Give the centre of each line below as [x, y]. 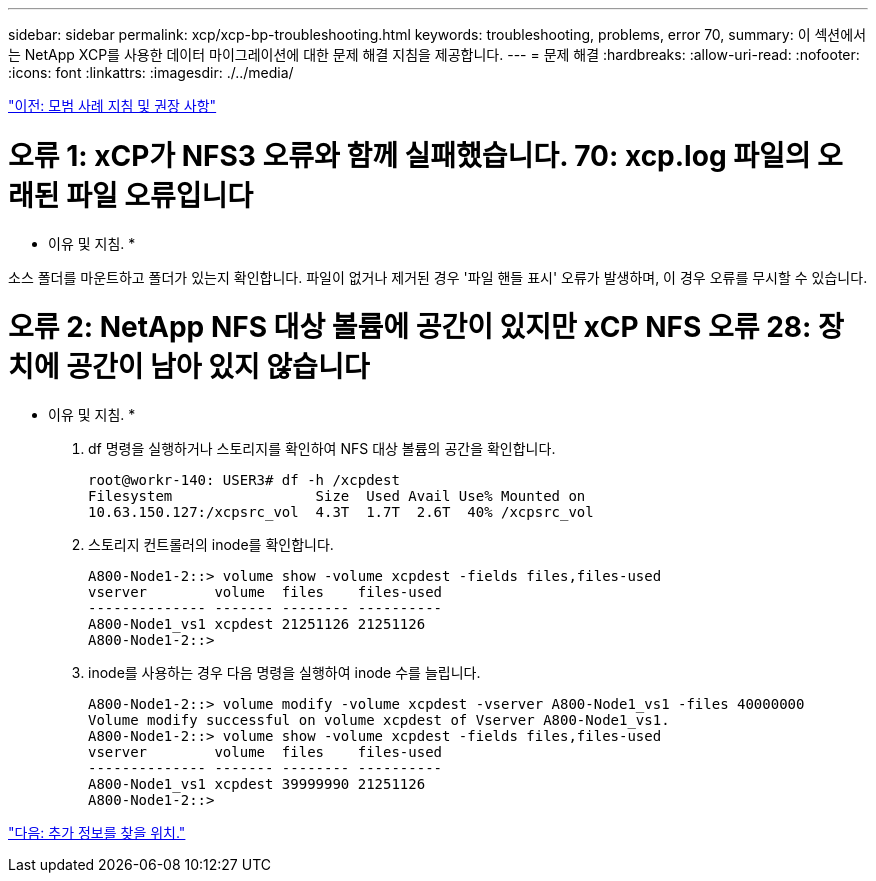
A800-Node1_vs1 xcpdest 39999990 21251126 [257, 784]
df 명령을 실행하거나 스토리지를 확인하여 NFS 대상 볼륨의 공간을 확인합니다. [322, 448]
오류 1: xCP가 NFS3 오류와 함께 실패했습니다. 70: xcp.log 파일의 [409, 155]
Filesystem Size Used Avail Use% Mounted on [337, 496]
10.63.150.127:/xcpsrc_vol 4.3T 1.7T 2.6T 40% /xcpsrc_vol [341, 512]
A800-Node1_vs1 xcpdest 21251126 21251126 [257, 624]
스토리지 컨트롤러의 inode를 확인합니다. [211, 544]
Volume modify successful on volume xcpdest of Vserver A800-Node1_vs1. [379, 720]
